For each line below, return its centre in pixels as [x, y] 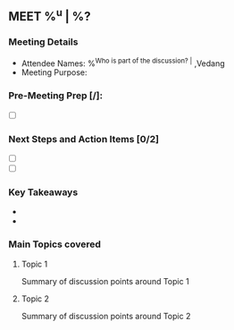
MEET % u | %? [50, 15]
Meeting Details [43, 42]
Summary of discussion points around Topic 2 [106, 316]
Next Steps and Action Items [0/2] [84, 139]
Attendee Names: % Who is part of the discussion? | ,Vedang [123, 63]
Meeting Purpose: [54, 72]
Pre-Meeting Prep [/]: [56, 96]
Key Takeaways [43, 192]
